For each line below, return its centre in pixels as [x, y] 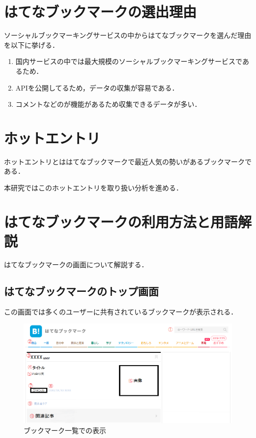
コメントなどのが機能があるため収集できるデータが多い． [108, 104]
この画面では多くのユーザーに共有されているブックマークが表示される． [121, 311]
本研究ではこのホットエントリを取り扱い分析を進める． [93, 188]
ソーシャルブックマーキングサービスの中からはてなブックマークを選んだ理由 [128, 35]
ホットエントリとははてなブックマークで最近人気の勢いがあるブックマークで [128, 161]
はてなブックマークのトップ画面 [81, 291]
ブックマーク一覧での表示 [65, 430]
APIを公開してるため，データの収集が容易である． [97, 87]
